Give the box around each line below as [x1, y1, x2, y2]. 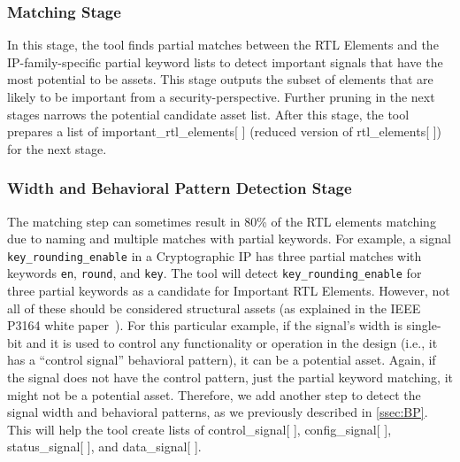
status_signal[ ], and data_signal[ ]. [7, 437, 202, 456]
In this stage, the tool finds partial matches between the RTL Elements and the [7, 35, 439, 54]
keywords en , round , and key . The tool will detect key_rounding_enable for [7, 264, 422, 282]
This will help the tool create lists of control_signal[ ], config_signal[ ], [7, 420, 392, 438]
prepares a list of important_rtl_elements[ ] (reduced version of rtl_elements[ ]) [7, 122, 442, 141]
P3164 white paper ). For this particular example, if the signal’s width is [7, 316, 402, 335]
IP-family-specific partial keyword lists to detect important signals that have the [7, 52, 443, 71]
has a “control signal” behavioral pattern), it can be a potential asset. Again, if [7, 350, 436, 369]
